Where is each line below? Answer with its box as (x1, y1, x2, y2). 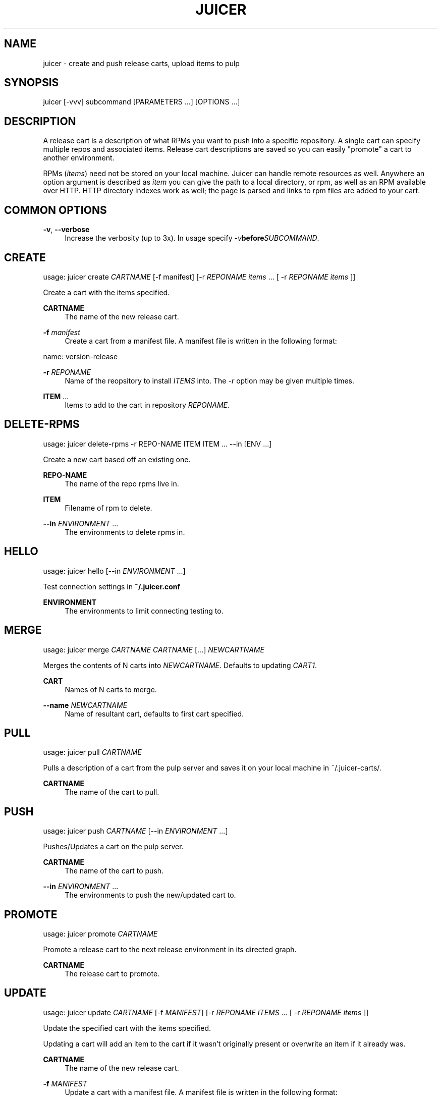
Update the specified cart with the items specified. (43, 1023, 211, 1032)
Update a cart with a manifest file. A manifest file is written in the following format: (65, 1087, 338, 1096)
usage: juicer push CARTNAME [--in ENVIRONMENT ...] (43, 827, 228, 836)
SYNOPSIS (4, 76, 59, 89)
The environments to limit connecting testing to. (65, 606, 224, 615)
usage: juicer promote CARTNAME (43, 929, 158, 939)
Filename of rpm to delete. (65, 503, 152, 512)
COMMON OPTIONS (4, 203, 107, 216)
